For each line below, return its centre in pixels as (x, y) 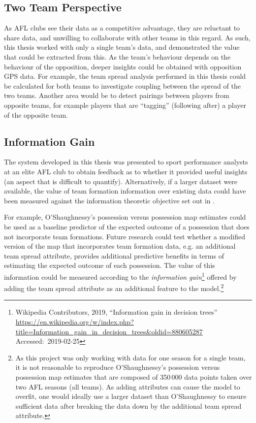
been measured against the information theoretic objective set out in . (110, 200)
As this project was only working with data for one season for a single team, (130, 357)
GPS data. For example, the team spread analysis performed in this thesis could (125, 76)
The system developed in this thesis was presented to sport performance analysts (126, 162)
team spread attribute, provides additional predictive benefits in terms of (114, 255)
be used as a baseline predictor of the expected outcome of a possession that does (127, 226)
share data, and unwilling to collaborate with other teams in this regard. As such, (127, 37)
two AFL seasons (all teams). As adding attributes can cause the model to (128, 386)
